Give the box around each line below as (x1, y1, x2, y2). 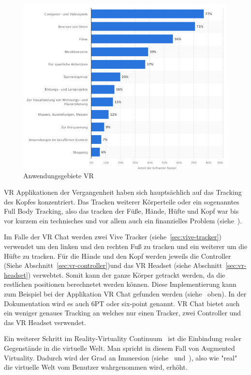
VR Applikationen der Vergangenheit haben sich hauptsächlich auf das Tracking (4, 187, 242, 197)
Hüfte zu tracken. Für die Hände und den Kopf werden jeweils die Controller (4, 250, 231, 261)
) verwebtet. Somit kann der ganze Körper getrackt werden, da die (28, 269, 225, 280)
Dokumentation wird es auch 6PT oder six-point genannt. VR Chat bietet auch (4, 298, 240, 308)
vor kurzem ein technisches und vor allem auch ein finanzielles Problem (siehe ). (4, 215, 242, 225)
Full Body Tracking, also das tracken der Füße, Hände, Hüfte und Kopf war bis (4, 206, 239, 216)
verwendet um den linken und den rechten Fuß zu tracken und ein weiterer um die (4, 241, 248, 251)
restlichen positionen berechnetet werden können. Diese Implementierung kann (4, 279, 236, 289)
